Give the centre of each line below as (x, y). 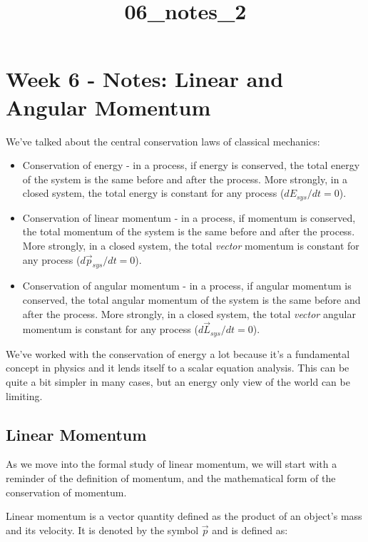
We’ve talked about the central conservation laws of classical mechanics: (163, 141)
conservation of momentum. (66, 492)
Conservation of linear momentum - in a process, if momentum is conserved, (189, 217)
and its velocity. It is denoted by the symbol (102, 530)
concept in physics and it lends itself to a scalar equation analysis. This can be (178, 368)
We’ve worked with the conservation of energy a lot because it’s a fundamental (178, 353)
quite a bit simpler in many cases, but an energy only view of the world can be (178, 381)
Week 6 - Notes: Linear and (145, 79)
